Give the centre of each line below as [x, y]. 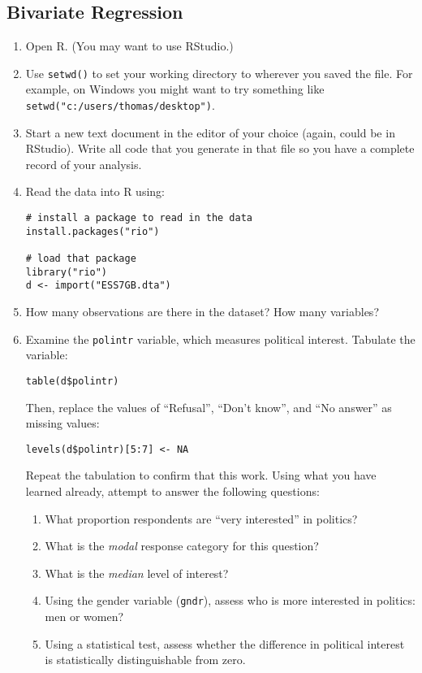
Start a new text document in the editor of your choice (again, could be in [210, 132]
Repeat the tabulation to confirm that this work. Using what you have [201, 475]
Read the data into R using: [95, 191]
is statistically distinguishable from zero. [145, 660]
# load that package [81, 259]
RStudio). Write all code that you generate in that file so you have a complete [220, 148]
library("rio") [67, 272]
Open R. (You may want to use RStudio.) [129, 46]
